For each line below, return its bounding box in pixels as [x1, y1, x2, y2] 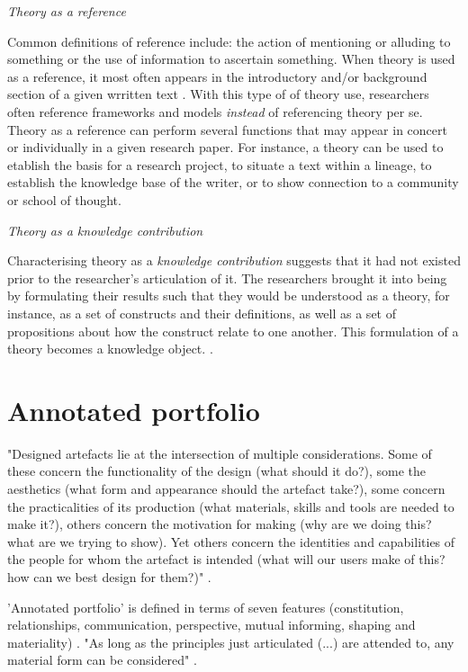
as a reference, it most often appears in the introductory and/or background [7, 67, 427, 85]
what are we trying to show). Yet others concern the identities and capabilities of [7, 532, 455, 551]
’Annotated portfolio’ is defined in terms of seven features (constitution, [7, 597, 404, 616]
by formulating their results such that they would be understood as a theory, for [7, 286, 450, 305]
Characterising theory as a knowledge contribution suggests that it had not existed [7, 251, 461, 270]
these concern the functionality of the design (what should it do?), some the [7, 461, 427, 480]
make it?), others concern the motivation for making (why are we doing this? [7, 515, 432, 533]
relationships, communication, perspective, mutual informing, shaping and [7, 615, 416, 634]
